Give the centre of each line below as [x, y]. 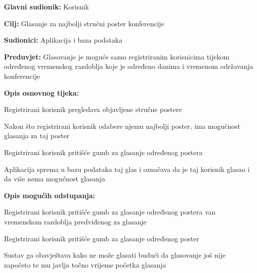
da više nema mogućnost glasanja [55, 179]
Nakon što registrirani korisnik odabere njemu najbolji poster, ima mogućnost [122, 126]
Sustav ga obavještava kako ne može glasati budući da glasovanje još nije [115, 255]
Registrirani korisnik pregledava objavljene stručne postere [93, 109]
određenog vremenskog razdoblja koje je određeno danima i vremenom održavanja [128, 66]
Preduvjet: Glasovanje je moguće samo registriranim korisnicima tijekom [117, 56]
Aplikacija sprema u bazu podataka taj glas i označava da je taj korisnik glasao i [127, 169]
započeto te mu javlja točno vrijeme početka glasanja [85, 264]
